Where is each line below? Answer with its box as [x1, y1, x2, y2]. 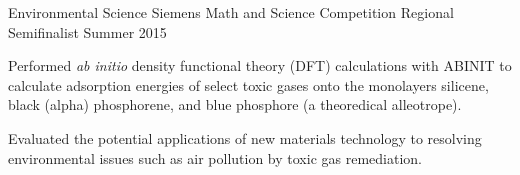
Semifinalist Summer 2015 [8, 21, 167, 42]
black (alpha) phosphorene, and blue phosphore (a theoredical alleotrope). [8, 94, 462, 115]
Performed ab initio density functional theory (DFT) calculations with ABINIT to [8, 55, 512, 76]
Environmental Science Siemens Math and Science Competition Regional [8, 2, 454, 22]
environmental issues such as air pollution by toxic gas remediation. [8, 147, 422, 168]
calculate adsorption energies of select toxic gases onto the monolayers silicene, [8, 74, 489, 95]
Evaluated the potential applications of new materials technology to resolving [8, 127, 482, 148]
